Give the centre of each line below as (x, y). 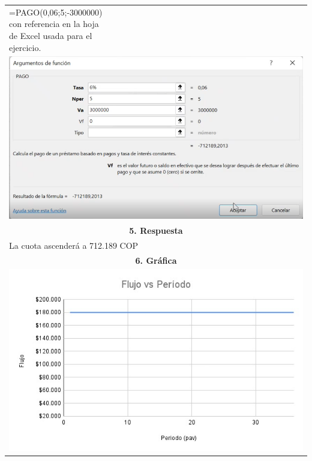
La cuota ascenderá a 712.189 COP (74, 245)
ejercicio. (25, 47)
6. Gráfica (156, 260)
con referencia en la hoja (54, 24)
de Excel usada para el (51, 35)
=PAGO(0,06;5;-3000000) (56, 12)
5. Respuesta (156, 230)
